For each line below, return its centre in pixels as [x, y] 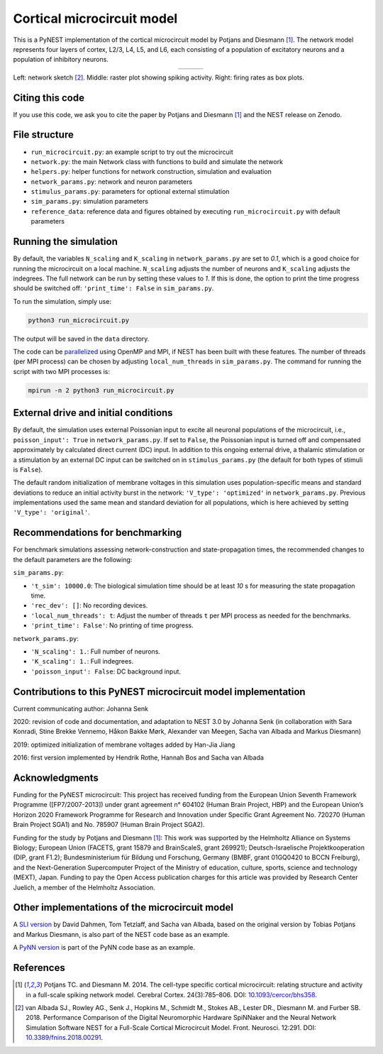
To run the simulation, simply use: [62, 301]
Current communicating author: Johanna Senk [81, 708]
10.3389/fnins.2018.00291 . [65, 1038]
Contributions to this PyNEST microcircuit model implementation [159, 692]
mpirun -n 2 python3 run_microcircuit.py [101, 390]
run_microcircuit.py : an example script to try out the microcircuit [132, 152]
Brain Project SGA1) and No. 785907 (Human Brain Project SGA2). [109, 825]
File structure [43, 135]
